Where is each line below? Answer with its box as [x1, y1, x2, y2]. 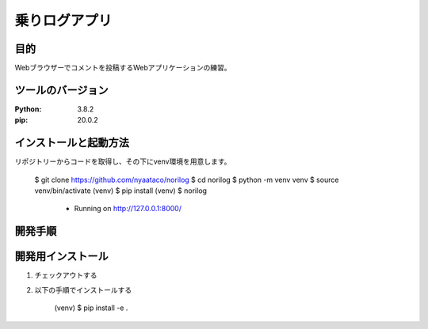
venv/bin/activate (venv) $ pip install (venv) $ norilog [34, 186, 208, 195]
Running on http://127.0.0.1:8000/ [74, 204, 182, 214]
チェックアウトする [34, 270, 97, 280]
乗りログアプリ [14, 12, 113, 29]
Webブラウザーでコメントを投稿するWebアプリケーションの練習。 [14, 63, 231, 73]
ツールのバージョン [14, 83, 109, 96]
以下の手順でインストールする [34, 285, 132, 294]
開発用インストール [14, 250, 109, 263]
